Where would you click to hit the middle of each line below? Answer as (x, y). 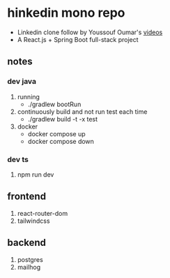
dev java (22, 82)
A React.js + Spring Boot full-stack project (78, 39)
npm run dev (36, 174)
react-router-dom (42, 213)
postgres (30, 259)
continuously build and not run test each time (82, 111)
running (29, 96)
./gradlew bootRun (54, 104)
